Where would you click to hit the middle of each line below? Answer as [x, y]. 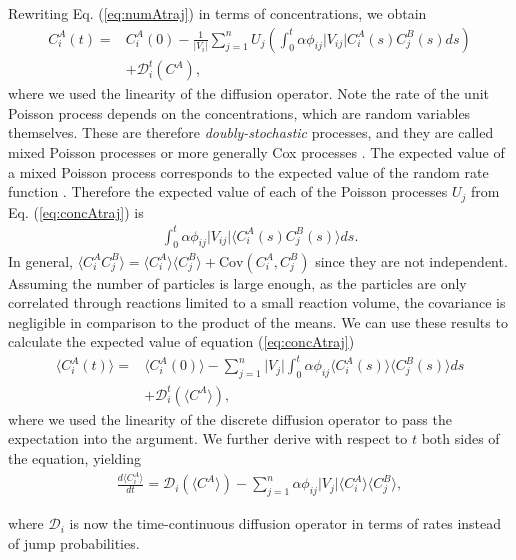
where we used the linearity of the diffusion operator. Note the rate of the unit [249, 93]
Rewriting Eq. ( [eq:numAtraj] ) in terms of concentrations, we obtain [217, 13]
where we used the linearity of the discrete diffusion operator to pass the [230, 418]
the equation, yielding [75, 457]
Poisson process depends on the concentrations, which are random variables [239, 112]
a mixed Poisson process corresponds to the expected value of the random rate [248, 171]
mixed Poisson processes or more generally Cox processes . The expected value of [256, 151]
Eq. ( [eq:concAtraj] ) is [76, 211]
